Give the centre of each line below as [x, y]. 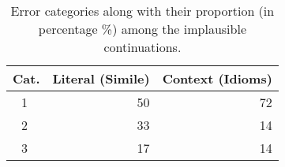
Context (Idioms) [217, 78]
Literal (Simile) [101, 78]
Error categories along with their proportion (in [142, 11]
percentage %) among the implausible [142, 29]
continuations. [142, 47]
